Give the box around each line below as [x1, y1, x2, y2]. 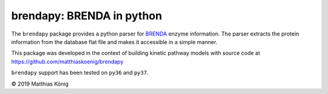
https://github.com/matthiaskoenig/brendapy [11, 58, 124, 65]
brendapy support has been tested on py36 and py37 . [11, 69, 149, 77]
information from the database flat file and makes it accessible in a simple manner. [11, 38, 218, 45]
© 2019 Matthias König [11, 80, 69, 87]
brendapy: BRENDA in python [11, 9, 162, 22]
